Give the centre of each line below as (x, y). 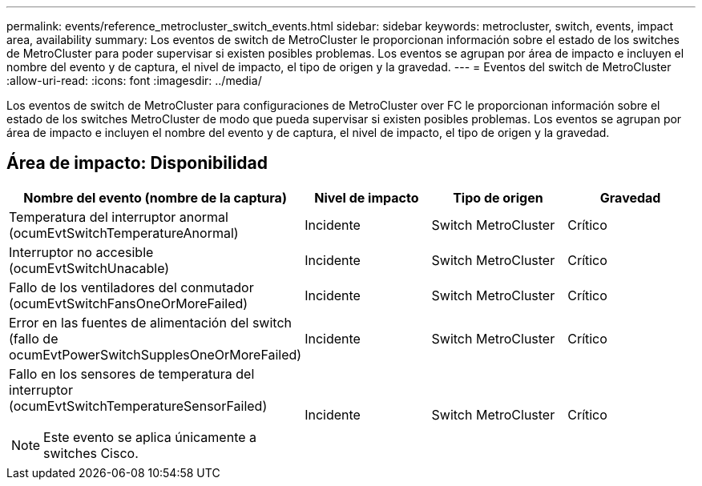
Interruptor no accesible (81, 252)
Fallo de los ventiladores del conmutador (131, 287)
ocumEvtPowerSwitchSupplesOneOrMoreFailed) (155, 354)
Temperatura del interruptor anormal (119, 217)
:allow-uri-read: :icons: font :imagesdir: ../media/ (134, 80)
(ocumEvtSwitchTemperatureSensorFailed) (138, 406)
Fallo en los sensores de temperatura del (132, 374)
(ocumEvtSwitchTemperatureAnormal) (124, 233)
